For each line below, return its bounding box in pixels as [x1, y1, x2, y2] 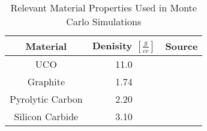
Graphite [27, 75, 65, 88]
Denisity [92, 38, 133, 52]
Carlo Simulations [66, 14, 142, 28]
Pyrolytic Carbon [10, 92, 83, 106]
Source [165, 38, 198, 53]
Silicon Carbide [14, 109, 79, 123]
